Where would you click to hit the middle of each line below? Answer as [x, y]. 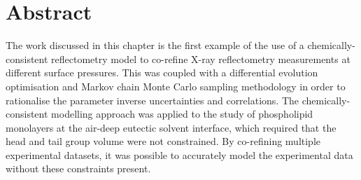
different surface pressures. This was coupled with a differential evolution [162, 72]
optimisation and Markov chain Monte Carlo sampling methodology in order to [176, 86]
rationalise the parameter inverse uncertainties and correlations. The [153, 100]
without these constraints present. [78, 168]
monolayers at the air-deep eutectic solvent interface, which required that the [171, 127]
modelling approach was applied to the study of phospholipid [182, 114]
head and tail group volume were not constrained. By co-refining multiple [163, 141]
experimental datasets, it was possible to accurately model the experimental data [179, 154]
